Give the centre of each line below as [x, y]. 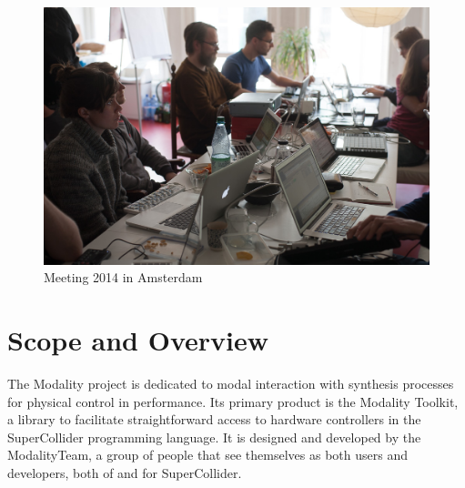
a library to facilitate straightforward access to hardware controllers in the [214, 419]
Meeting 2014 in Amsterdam [123, 277]
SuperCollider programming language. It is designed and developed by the [214, 437]
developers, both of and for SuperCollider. [125, 473]
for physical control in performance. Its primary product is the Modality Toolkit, [233, 401]
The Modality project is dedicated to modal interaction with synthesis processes [231, 384]
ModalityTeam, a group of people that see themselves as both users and [207, 455]
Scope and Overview [138, 340]
